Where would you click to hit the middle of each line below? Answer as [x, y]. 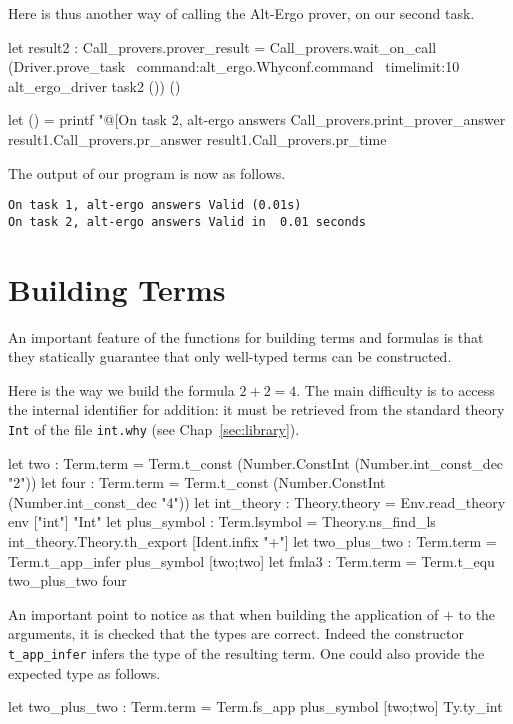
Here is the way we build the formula [121, 389]
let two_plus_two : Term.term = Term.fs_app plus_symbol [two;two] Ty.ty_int [255, 706]
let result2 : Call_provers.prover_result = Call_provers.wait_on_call [222, 46]
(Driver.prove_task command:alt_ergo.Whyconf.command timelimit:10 [234, 66]
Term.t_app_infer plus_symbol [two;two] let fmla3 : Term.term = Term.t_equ [251, 560]
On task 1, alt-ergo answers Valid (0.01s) [155, 205]
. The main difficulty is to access [395, 389]
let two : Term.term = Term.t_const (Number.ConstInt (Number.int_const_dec [256, 462]
